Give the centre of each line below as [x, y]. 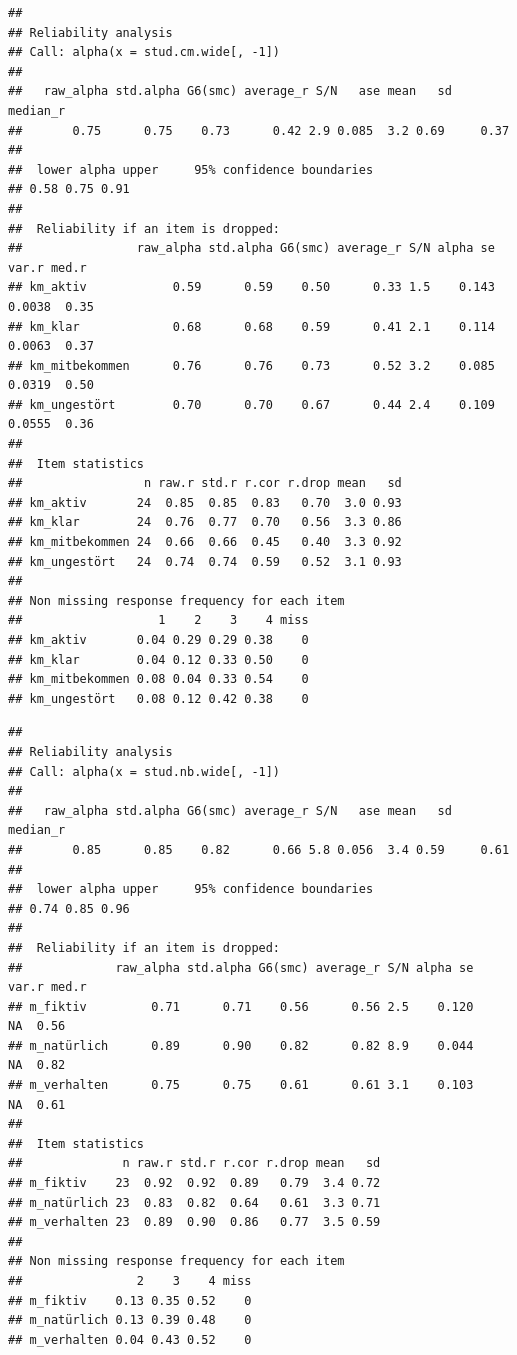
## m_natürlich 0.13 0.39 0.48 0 [130, 1320]
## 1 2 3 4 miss [158, 620]
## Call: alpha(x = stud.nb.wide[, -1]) [144, 771]
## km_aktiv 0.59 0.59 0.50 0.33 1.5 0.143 [251, 287]
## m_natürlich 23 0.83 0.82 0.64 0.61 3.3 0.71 [194, 1202]
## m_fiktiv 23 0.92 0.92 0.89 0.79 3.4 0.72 [194, 1183]
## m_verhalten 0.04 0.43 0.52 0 [130, 1339]
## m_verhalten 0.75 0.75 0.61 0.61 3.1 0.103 [241, 1085]
